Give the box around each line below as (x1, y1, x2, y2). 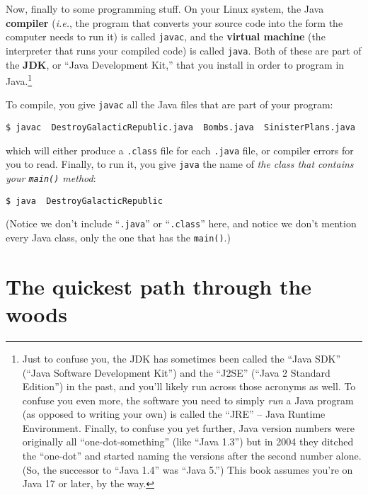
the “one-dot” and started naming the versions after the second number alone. (22, 448, 362, 463)
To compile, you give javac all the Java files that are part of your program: (6, 97, 333, 112)
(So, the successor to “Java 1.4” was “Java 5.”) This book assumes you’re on (22, 462, 353, 477)
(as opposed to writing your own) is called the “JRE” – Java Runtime (22, 406, 326, 421)
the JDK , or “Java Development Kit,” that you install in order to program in (6, 57, 345, 72)
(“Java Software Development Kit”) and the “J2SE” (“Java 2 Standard (22, 365, 330, 380)
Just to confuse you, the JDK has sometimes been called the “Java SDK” (22, 351, 341, 365)
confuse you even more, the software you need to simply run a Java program (22, 392, 354, 407)
